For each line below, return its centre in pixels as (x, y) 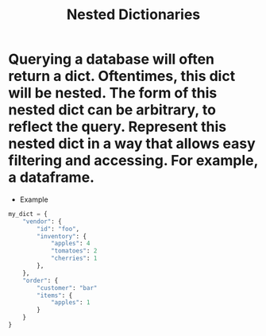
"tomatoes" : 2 (74, 251)
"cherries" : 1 (74, 259)
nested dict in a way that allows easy (132, 144)
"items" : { (55, 295)
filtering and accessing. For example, (133, 161)
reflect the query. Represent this (118, 127)
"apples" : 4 (70, 244)
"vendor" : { (42, 221)
